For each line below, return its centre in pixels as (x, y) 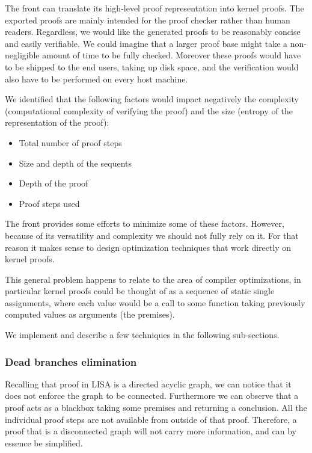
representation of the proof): (57, 122)
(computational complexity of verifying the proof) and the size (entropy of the (149, 110)
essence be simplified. (44, 442)
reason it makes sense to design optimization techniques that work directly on (148, 247)
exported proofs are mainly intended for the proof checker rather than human (148, 20)
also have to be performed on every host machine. (96, 79)
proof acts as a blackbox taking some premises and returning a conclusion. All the (156, 408)
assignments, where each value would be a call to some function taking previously (155, 302)
